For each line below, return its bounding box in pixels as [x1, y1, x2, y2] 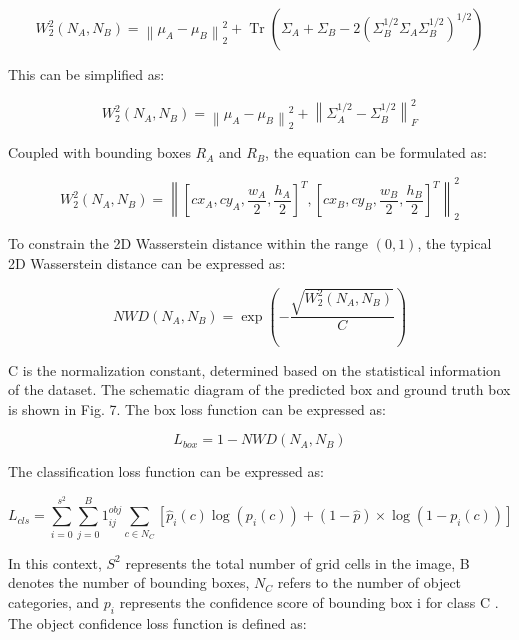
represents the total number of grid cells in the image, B [125, 552, 470, 573]
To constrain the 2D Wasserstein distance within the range [8, 233, 369, 254]
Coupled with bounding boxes [8, 142, 191, 163]
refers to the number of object [277, 572, 462, 593]
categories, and [8, 591, 100, 612]
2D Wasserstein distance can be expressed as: [8, 252, 286, 273]
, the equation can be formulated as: [265, 142, 487, 163]
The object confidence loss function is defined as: [8, 612, 307, 633]
